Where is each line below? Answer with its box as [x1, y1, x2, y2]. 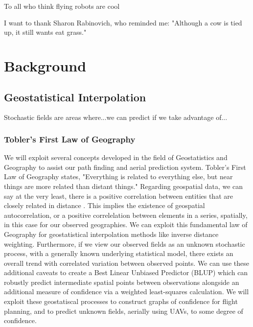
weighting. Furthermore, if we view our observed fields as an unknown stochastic [4, 238, 245, 249]
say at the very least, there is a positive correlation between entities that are [4, 190, 233, 201]
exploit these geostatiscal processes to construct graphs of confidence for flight [4, 296, 238, 306]
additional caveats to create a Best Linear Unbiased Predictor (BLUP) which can [4, 267, 248, 278]
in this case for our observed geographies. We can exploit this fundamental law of [4, 219, 248, 230]
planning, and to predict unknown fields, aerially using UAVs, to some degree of [4, 305, 243, 316]
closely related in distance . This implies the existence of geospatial [4, 200, 205, 210]
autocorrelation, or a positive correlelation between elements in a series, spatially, [4, 210, 248, 220]
